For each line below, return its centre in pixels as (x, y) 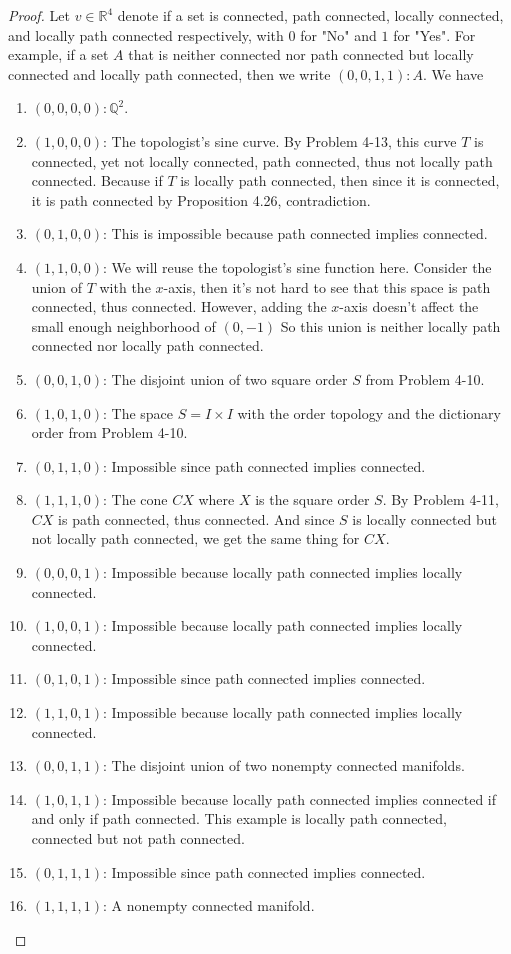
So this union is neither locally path (390, 325)
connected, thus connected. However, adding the (179, 306)
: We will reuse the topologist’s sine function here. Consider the (297, 266)
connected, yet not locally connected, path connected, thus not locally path (262, 160)
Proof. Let (39, 15)
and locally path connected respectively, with (146, 34)
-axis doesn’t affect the (409, 306)
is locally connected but (425, 518)
